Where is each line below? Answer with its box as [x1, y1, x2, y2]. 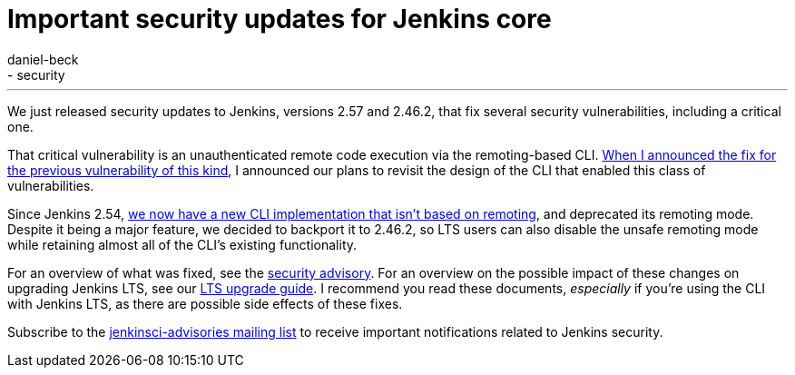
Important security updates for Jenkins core [7, 4, 552, 35]
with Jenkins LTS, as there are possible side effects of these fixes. [7, 295, 403, 311]
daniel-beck [7, 51, 79, 67]
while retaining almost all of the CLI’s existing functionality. [7, 236, 358, 252]
